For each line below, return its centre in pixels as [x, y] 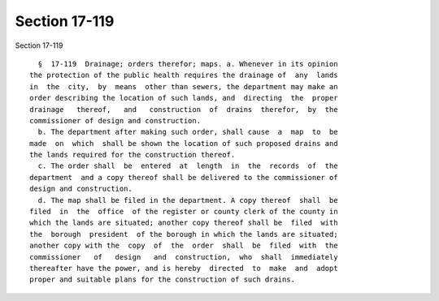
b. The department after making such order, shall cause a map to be [188, 132]
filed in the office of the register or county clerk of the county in [184, 212]
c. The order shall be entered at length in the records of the [188, 166]
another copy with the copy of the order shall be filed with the [184, 246]
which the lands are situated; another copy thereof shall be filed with [184, 223]
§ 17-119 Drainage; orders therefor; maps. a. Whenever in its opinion [188, 64]
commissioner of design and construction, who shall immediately [184, 257]
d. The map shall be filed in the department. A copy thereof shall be [188, 200]
